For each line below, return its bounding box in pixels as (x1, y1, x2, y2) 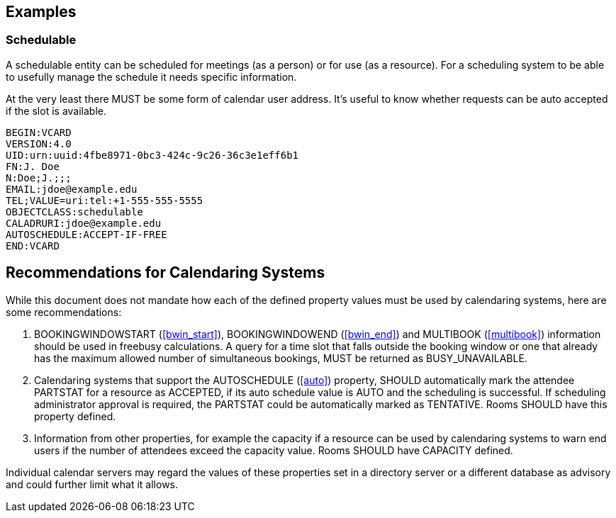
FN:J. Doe (6, 160, 60, 172)
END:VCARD (6, 240, 60, 252)
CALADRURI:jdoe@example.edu (6, 217, 162, 229)
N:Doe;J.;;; (6, 171, 72, 184)
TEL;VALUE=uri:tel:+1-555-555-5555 (6, 194, 203, 206)
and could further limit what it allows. (6, 478, 179, 490)
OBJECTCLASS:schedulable (6, 205, 143, 218)
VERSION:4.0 (6, 137, 72, 150)
